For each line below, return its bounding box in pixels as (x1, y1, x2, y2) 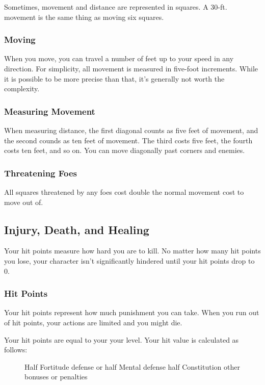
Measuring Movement (4, 105, 95, 117)
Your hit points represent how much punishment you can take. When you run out (4, 307, 259, 318)
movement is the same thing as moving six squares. (4, 11, 164, 22)
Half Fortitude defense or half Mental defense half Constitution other (24, 361, 240, 372)
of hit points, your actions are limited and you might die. (4, 317, 182, 327)
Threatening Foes (4, 166, 77, 179)
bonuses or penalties (24, 371, 88, 382)
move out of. (4, 196, 43, 207)
